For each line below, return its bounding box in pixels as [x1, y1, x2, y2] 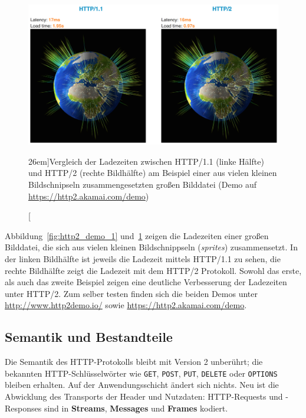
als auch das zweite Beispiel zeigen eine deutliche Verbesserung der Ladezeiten [5, 276, 287, 288]
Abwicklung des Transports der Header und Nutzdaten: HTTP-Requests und [5, 390, 283, 403]
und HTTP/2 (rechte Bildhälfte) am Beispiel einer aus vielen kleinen [28, 166, 277, 179]
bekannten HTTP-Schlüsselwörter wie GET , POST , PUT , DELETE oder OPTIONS [5, 367, 278, 379]
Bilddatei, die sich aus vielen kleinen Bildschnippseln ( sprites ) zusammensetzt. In [5, 241, 298, 253]
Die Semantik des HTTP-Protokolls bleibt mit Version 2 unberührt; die [5, 355, 263, 368]
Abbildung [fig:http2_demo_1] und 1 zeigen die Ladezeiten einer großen [5, 229, 269, 241]
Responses [5, 401, 42, 414]
